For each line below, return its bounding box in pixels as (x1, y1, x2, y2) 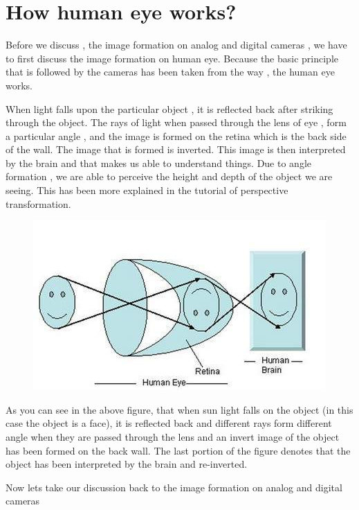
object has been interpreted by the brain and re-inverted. (6, 457, 248, 471)
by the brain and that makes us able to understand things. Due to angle (6, 155, 311, 170)
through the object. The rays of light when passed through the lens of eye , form (6, 115, 347, 130)
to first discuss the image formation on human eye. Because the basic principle (6, 51, 339, 65)
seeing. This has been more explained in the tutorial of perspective (6, 183, 288, 197)
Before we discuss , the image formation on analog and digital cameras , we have (6, 37, 347, 52)
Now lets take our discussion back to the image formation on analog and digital (6, 480, 342, 494)
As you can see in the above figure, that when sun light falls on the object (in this (6, 402, 353, 416)
